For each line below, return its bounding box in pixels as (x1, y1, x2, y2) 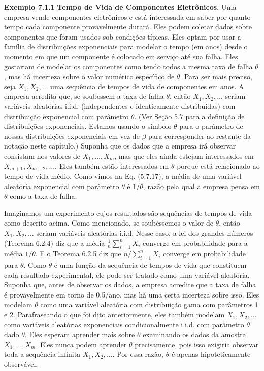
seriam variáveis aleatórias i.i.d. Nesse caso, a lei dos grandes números (36, 227, 253, 238)
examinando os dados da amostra (143, 329, 246, 340)
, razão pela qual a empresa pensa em (143, 180, 260, 191)
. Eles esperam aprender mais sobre (24, 329, 135, 340)
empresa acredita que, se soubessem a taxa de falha (4, 91, 164, 101)
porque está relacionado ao (177, 160, 260, 171)
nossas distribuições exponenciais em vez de (4, 130, 140, 141)
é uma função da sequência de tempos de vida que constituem (54, 259, 247, 270)
